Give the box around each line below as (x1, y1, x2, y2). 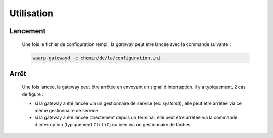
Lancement (9, 27, 46, 35)
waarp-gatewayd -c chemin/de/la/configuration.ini (32, 55, 161, 61)
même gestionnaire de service (34, 107, 98, 113)
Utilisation (9, 8, 53, 19)
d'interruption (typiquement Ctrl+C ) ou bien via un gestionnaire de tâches (34, 121, 191, 127)
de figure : (22, 91, 44, 97)
